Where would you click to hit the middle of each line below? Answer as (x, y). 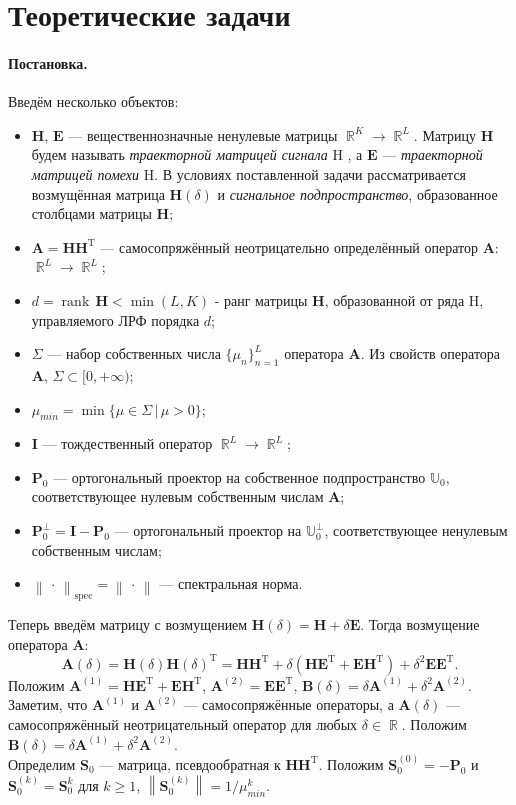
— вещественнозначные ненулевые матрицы (203, 134)
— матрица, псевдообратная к (190, 763)
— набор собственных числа (134, 353)
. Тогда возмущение (420, 624)
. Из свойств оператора (430, 353)
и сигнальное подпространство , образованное (357, 193)
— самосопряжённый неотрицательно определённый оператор (289, 246)
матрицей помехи (85, 173)
